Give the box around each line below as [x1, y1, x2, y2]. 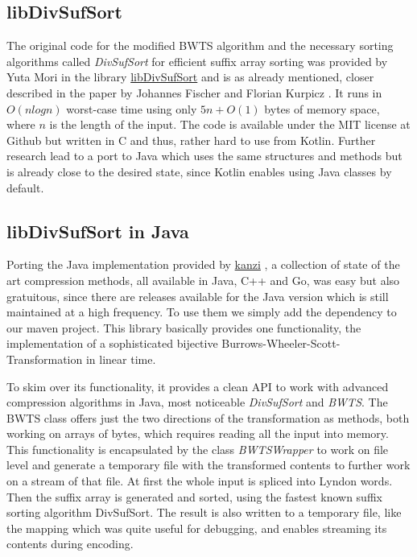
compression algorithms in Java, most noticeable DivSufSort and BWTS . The [6, 394, 388, 411]
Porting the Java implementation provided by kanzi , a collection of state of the [6, 256, 400, 273]
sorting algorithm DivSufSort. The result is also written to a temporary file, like [6, 504, 402, 521]
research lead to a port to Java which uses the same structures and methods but [6, 147, 403, 164]
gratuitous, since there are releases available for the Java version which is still [6, 287, 389, 304]
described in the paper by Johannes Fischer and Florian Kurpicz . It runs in [6, 84, 382, 101]
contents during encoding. [6, 535, 134, 552]
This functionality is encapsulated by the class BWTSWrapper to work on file [6, 440, 389, 457]
